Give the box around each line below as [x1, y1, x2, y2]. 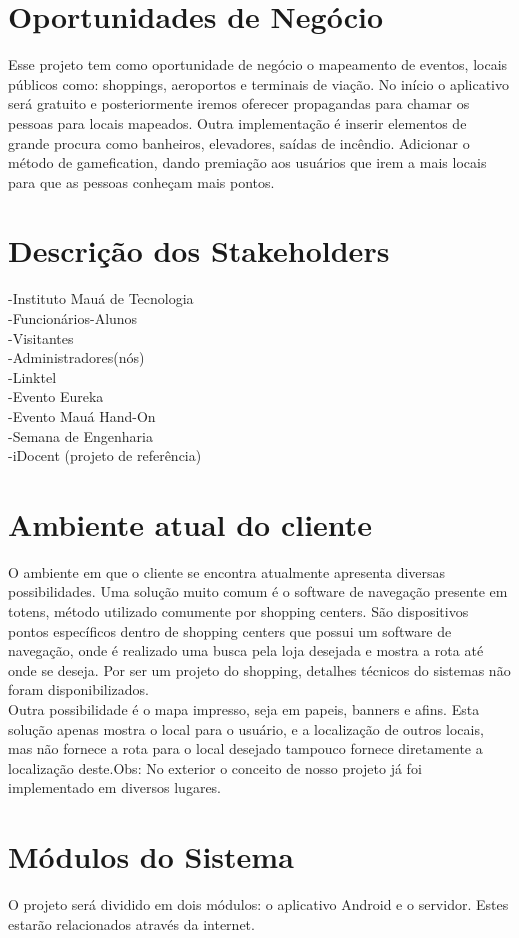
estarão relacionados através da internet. [8, 913, 255, 934]
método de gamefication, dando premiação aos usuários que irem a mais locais [8, 152, 487, 173]
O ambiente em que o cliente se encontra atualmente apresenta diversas [8, 561, 446, 582]
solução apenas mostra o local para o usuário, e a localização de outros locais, [8, 718, 484, 739]
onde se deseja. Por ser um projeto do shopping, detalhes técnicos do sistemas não [8, 659, 511, 680]
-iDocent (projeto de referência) [8, 445, 202, 466]
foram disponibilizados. [8, 679, 150, 700]
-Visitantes [8, 327, 74, 348]
